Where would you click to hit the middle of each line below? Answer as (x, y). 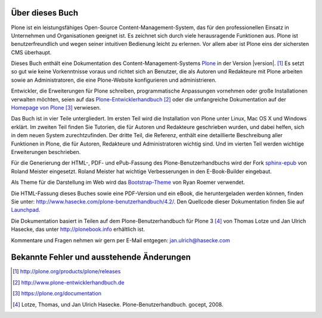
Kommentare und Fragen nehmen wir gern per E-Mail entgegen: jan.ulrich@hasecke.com (121, 240)
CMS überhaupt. (31, 52)
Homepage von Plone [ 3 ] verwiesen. (56, 108)
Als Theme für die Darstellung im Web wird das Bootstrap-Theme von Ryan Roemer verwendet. (128, 183)
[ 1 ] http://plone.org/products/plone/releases (67, 271)
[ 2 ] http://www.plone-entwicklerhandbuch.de (69, 282)
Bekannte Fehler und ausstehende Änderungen (101, 257)
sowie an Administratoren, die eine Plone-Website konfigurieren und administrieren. (114, 80)
